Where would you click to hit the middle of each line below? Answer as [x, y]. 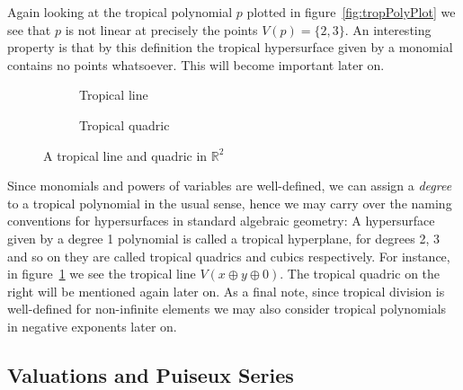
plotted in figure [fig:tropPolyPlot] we [351, 12]
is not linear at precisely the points [161, 29]
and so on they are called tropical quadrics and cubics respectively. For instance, [229, 256]
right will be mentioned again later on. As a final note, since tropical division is [226, 291]
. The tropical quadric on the [360, 274]
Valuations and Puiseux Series [151, 374]
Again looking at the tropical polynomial [120, 12]
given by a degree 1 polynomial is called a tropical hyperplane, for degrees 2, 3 [224, 238]
